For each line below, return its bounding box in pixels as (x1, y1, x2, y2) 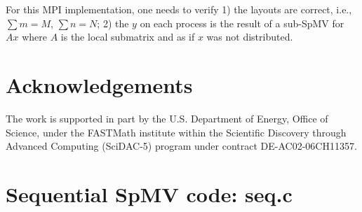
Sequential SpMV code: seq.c (6, 179, 293, 208)
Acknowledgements (6, 70, 193, 99)
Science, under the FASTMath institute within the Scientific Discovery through (6, 125, 347, 139)
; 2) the (97, 15, 129, 30)
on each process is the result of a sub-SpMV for (140, 15, 344, 30)
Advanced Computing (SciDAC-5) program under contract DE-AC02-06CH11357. (6, 139, 357, 153)
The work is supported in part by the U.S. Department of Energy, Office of (6, 111, 328, 125)
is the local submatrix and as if (60, 29, 195, 44)
